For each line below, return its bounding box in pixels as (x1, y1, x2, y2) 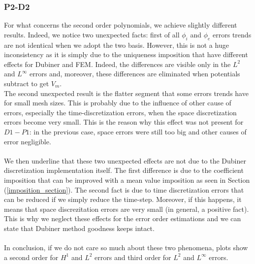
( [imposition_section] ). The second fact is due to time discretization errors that (4, 184, 244, 195)
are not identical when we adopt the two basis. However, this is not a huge (4, 39, 229, 50)
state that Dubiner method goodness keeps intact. (4, 223, 155, 233)
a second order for (4, 252, 59, 262)
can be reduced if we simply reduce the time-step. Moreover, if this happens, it (4, 194, 242, 204)
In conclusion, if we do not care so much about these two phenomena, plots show (4, 242, 248, 253)
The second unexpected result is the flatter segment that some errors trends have (4, 88, 249, 98)
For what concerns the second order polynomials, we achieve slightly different (4, 20, 237, 30)
